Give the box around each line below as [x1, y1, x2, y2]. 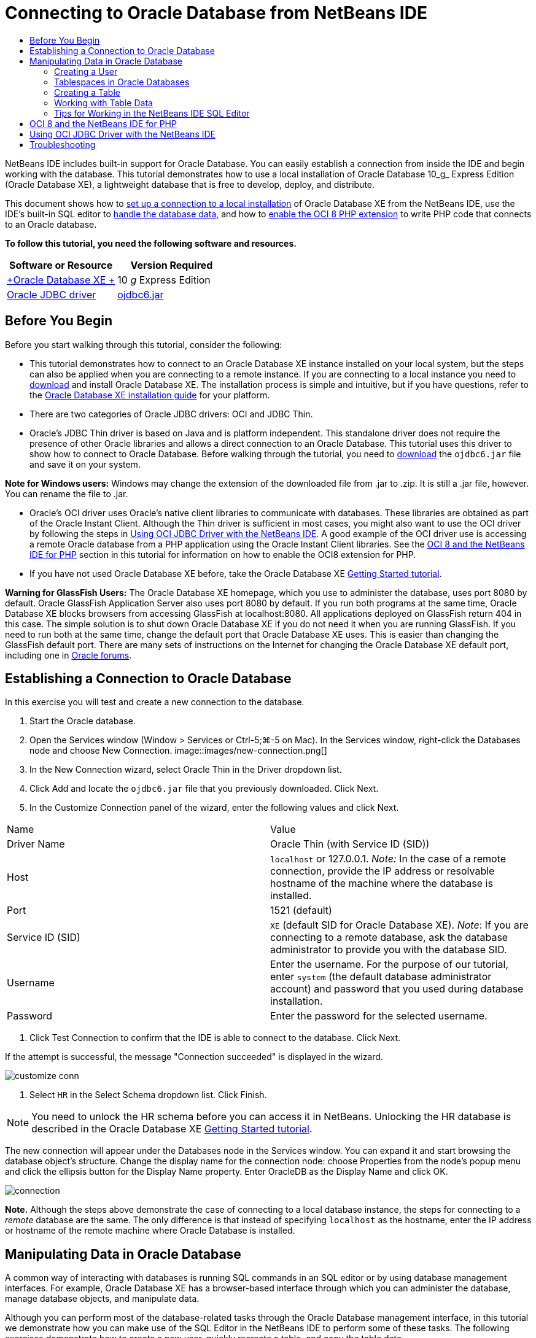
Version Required [130, 258, 213, 271]
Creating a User [54, 66, 118, 77]
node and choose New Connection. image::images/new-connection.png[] [29, 745, 327, 756]
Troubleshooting [29, 139, 96, 150]
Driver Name [7, 838, 65, 851]
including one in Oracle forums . [5, 649, 132, 660]
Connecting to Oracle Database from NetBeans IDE [5, 2, 427, 23]
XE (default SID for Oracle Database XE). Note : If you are [270, 919, 529, 932]
